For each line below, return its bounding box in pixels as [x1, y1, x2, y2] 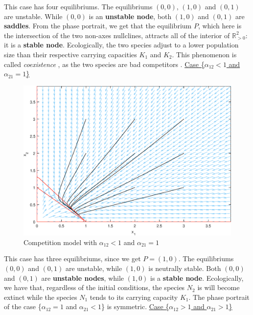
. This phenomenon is [172, 49, 237, 59]
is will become [197, 282, 240, 292]
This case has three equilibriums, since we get [4, 253, 141, 264]
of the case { [4, 301, 42, 312]
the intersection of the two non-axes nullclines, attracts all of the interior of [4, 30, 230, 40]
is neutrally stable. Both [148, 263, 221, 273]
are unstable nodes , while [41, 272, 124, 283]
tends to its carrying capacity [90, 292, 178, 302]
